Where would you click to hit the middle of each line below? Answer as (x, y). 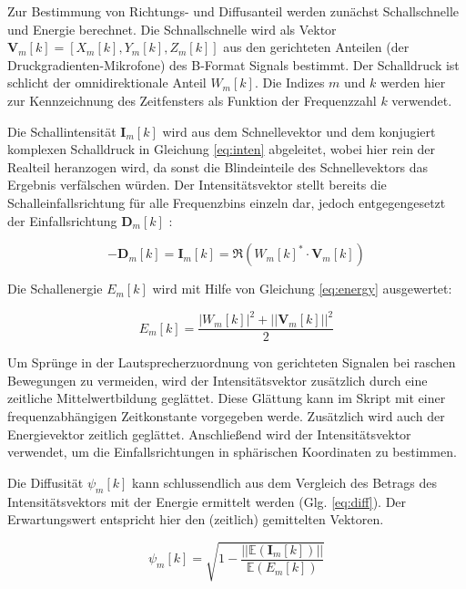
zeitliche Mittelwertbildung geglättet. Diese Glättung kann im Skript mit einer (227, 398)
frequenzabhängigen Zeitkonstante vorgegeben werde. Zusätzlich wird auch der (226, 416)
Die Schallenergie (55, 289)
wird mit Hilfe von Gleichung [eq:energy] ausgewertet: (302, 289)
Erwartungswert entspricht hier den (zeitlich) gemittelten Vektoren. (196, 519)
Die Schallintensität (62, 131)
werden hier (413, 83)
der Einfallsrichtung (62, 220)
